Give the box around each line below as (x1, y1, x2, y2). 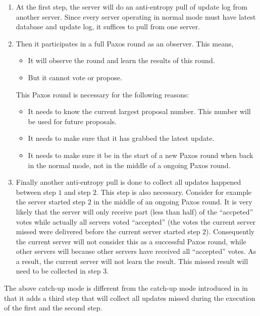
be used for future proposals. (28, 116, 117, 126)
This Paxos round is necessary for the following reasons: (16, 89, 189, 99)
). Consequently (206, 226, 255, 237)
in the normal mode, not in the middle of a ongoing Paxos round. (28, 160, 231, 170)
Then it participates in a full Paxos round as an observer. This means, (16, 38, 234, 48)
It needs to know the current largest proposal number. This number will (28, 106, 251, 117)
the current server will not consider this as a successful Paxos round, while (16, 236, 246, 246)
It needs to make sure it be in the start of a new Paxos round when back (28, 149, 253, 160)
